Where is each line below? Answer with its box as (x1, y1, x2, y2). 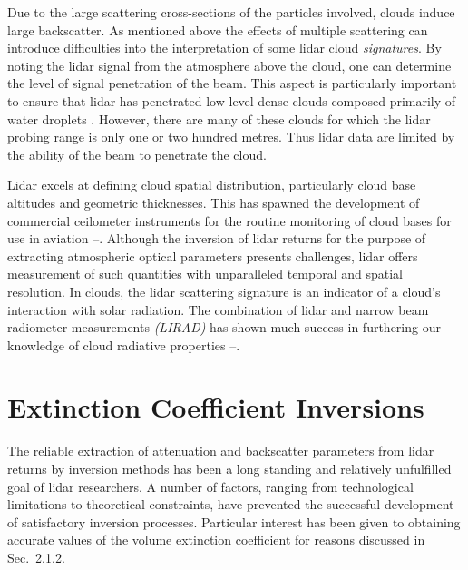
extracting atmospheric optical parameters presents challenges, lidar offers (7, 246, 418, 265)
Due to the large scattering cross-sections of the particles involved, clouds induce (7, 3, 455, 21)
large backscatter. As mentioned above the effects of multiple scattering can (7, 20, 428, 39)
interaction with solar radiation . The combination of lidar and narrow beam (7, 300, 429, 319)
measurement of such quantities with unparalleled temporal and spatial (7, 264, 404, 283)
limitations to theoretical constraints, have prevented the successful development (7, 495, 454, 514)
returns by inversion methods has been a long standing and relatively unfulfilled (7, 459, 452, 477)
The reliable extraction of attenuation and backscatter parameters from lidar (7, 441, 434, 460)
